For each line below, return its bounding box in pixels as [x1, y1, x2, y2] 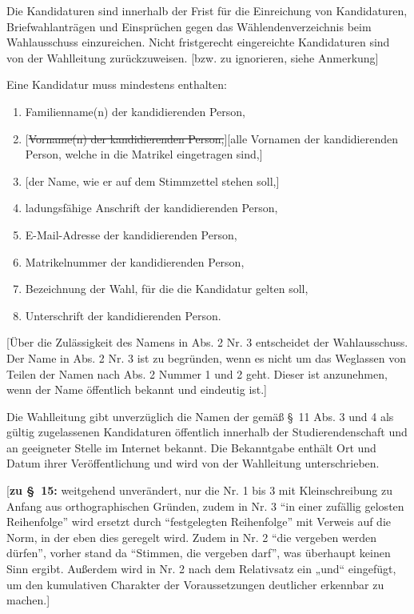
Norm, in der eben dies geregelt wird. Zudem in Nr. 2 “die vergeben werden [6, 528, 377, 545]
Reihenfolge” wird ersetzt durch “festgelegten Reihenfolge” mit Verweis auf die [6, 513, 392, 530]
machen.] [6, 592, 50, 608]
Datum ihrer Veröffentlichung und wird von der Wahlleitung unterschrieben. [6, 455, 380, 472]
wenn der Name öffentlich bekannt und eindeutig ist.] [6, 381, 268, 398]
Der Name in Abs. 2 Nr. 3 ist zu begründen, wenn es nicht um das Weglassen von [6, 349, 407, 366]
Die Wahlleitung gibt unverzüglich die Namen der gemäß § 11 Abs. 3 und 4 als [6, 407, 394, 424]
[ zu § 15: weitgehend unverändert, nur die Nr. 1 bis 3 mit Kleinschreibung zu [6, 482, 392, 499]
